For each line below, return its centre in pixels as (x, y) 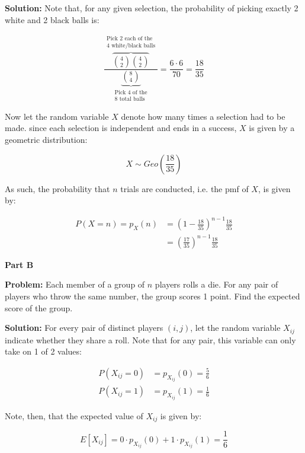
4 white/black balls (131, 46)
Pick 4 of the (131, 92)
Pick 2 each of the (130, 38)
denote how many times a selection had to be (203, 116)
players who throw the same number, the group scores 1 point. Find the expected (152, 296)
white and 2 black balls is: (52, 19)
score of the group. (39, 307)
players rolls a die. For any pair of (216, 284)
